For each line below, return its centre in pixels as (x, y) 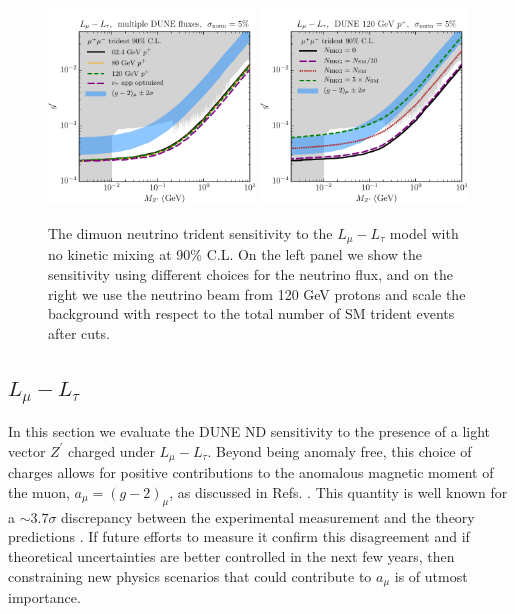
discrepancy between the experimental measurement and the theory (268, 516)
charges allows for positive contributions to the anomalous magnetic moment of (251, 472)
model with (424, 232)
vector (27, 450)
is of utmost (431, 575)
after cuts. (79, 332)
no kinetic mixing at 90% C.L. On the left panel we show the (235, 254)
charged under (111, 450)
